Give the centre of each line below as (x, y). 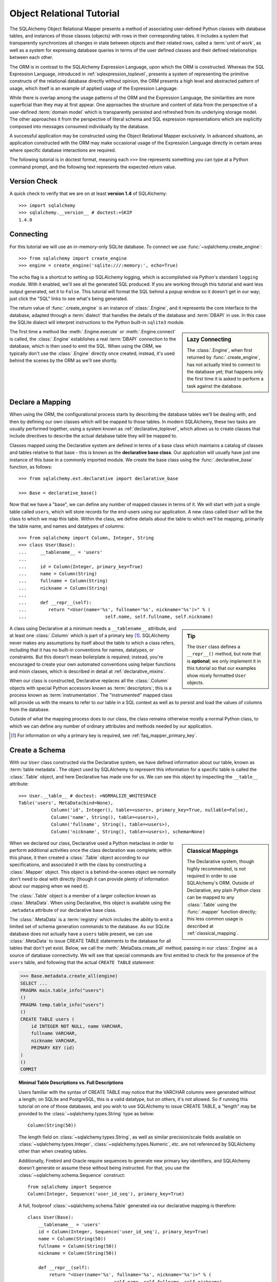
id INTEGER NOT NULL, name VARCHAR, (77, 1026)
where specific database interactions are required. (63, 150)
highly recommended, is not (216, 869)
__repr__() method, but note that (224, 654)
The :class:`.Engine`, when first (220, 350)
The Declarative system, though (221, 862)
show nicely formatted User (216, 675)
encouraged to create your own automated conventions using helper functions (93, 664)
